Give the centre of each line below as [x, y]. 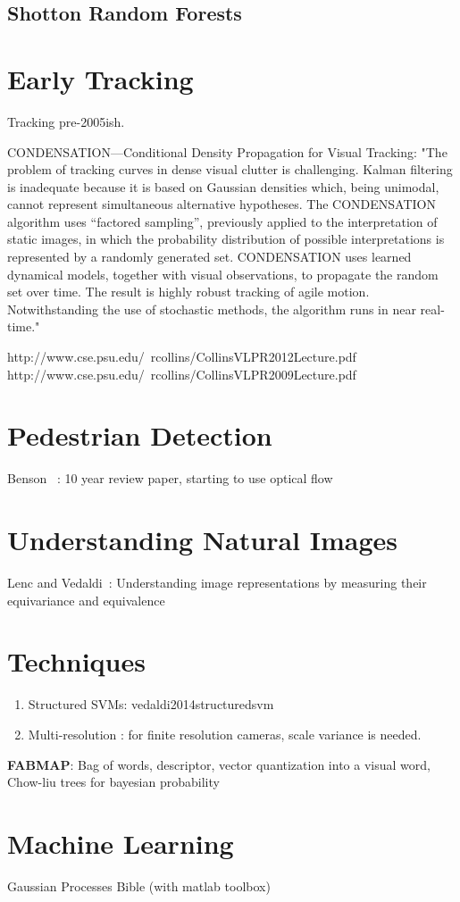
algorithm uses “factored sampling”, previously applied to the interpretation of [222, 221]
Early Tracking [100, 78]
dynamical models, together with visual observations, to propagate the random [223, 274]
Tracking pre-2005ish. [66, 121]
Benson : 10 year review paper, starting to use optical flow [170, 478]
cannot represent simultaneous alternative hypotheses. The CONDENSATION [222, 204]
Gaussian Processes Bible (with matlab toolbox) [139, 885]
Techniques [76, 661]
